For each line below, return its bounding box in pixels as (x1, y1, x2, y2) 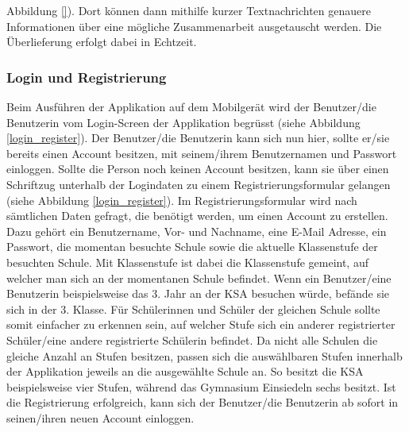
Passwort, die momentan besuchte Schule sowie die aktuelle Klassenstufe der (6, 238, 378, 255)
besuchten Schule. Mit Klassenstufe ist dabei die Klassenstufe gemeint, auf (6, 253, 368, 270)
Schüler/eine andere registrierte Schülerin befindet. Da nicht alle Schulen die (6, 331, 378, 348)
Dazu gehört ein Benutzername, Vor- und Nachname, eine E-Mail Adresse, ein (6, 222, 387, 239)
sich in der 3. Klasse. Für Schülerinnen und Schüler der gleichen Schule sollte (6, 300, 380, 317)
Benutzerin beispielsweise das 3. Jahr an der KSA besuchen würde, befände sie (6, 285, 390, 302)
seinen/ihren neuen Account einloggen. (6, 409, 195, 426)
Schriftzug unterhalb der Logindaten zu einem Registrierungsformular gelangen (6, 175, 391, 192)
